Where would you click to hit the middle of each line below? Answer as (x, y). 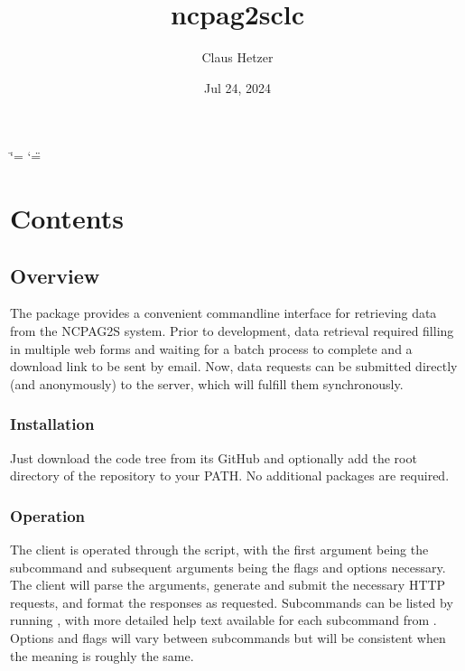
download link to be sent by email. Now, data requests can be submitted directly (234, 366)
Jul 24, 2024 (237, 87)
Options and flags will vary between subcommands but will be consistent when (228, 638)
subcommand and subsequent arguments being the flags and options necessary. (228, 567)
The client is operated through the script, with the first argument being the (219, 550)
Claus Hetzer (237, 57)
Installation (52, 424)
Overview (55, 275)
